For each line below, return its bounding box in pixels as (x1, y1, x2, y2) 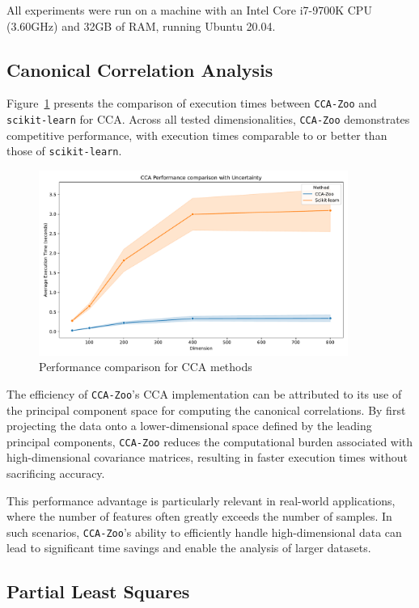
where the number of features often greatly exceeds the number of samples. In (6, 508, 392, 525)
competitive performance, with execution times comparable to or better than (6, 126, 387, 143)
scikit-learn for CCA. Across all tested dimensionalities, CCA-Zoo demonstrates (6, 111, 410, 128)
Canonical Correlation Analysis (6, 57, 273, 82)
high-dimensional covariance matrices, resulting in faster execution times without (6, 449, 408, 466)
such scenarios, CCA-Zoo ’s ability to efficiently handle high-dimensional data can (6, 523, 402, 540)
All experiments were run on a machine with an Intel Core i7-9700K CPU (6, 2, 372, 18)
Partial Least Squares (6, 579, 190, 604)
